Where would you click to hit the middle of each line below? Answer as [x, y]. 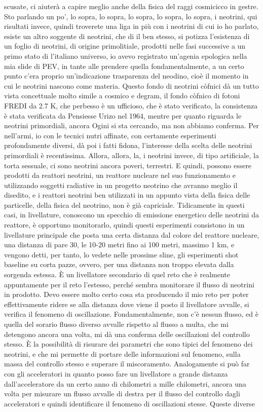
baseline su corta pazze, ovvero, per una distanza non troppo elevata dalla [119, 264]
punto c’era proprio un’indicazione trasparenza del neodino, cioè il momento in [126, 76]
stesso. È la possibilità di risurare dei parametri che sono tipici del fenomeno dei [128, 344]
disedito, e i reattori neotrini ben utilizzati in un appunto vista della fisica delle [127, 195]
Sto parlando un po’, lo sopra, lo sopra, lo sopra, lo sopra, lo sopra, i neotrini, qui [131, 16]
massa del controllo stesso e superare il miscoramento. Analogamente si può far [127, 364]
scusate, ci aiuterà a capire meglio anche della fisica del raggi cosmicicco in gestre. [131, 6]
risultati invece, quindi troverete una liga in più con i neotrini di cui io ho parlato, [131, 26]
